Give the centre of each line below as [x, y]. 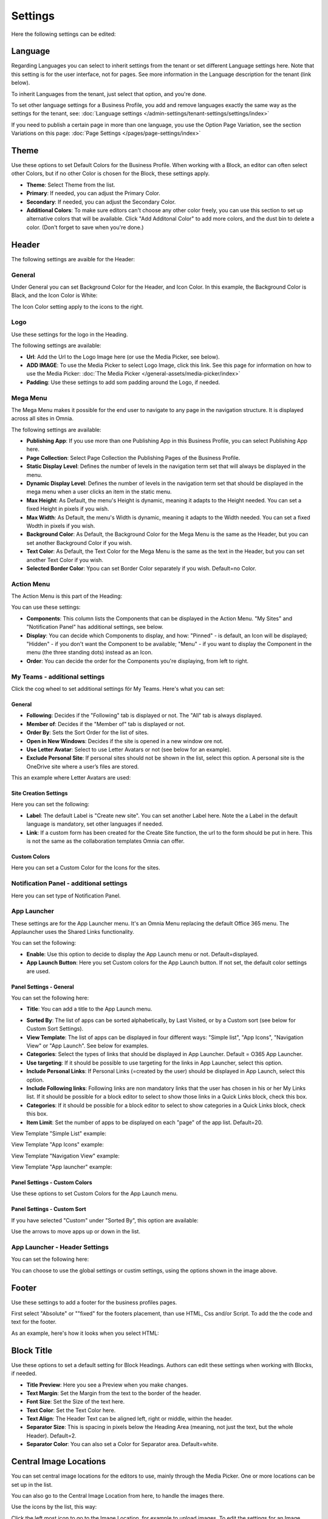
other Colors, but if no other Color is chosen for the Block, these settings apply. [111, 174]
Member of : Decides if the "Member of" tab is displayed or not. [106, 724]
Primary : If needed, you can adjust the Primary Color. [93, 193]
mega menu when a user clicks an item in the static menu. [99, 492]
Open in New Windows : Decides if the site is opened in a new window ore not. [125, 741]
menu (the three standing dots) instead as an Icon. [90, 653]
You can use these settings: [46, 607]
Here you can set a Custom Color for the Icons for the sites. [86, 868]
